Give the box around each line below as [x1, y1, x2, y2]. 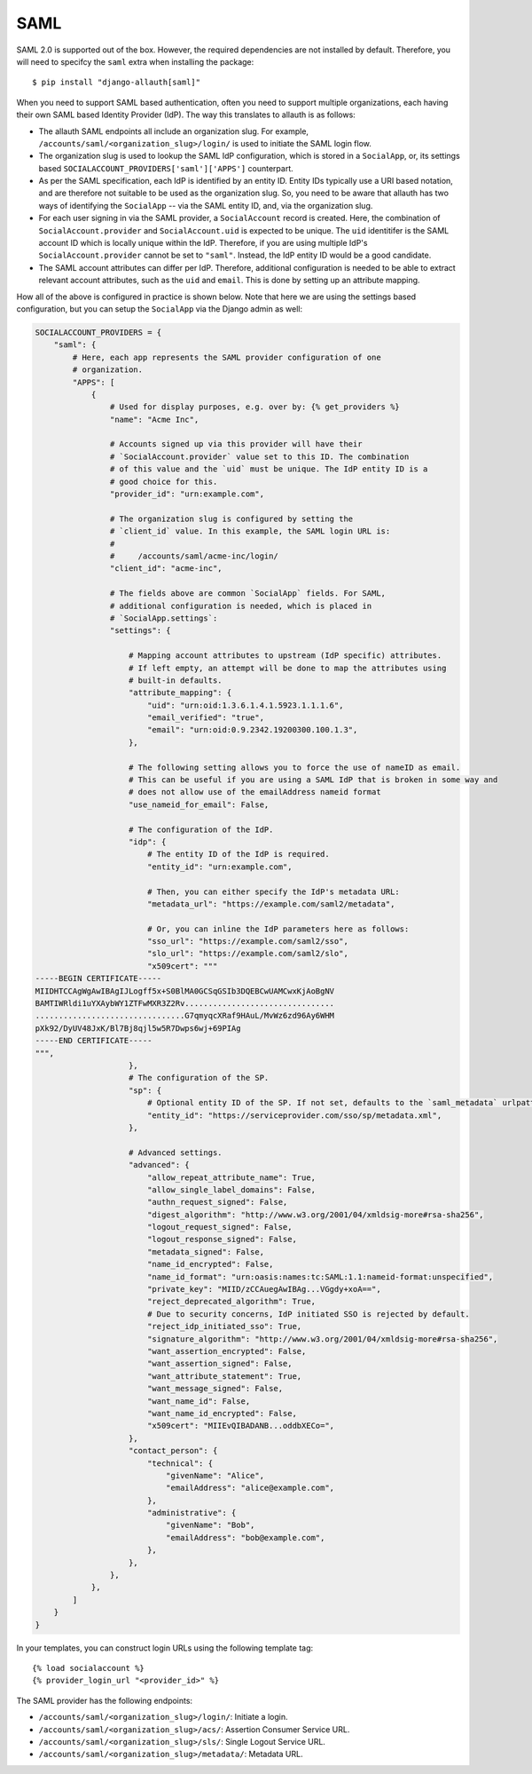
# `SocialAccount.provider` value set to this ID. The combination [109, 451, 410, 462]
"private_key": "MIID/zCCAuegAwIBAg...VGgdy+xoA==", [146, 1284, 381, 1295]
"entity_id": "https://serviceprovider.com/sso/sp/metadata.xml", [146, 1110, 442, 1121]
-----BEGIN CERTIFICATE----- [35, 973, 162, 984]
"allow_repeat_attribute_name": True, [146, 1172, 317, 1183]
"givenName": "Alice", [165, 1470, 265, 1480]
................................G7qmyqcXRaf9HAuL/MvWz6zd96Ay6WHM [35, 1010, 335, 1021]
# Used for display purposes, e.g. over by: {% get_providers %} [109, 402, 401, 412]
